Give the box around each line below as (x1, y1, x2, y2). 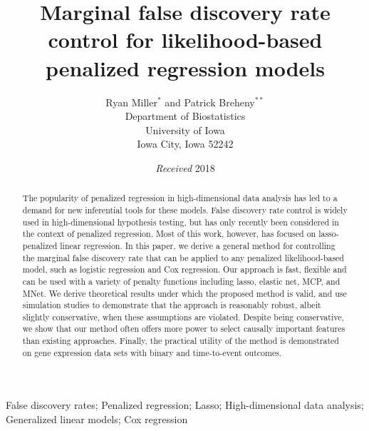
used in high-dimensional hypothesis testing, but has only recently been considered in (22, 215, 339, 228)
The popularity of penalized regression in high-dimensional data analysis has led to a (22, 192, 338, 204)
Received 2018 (155, 160, 215, 175)
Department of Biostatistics (125, 108, 246, 123)
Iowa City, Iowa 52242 (137, 136, 234, 151)
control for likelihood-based (48, 25, 323, 54)
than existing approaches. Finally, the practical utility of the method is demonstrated (22, 335, 339, 347)
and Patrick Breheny (165, 94, 255, 109)
